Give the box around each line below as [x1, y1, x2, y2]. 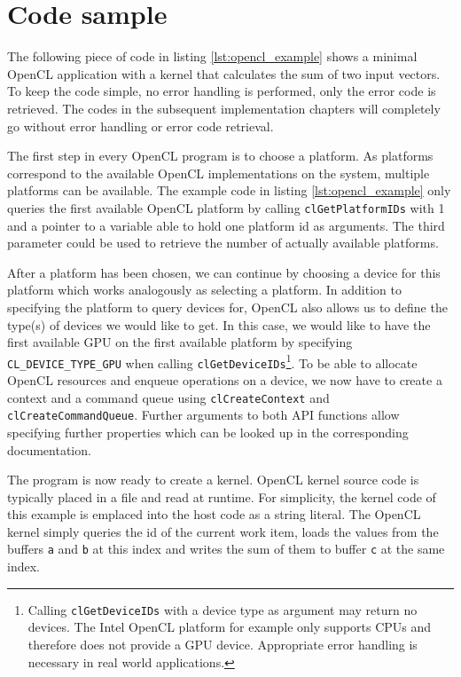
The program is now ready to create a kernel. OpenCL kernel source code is [7, 470, 419, 489]
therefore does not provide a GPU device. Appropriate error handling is [27, 634, 418, 653]
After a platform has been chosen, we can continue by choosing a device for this [7, 263, 441, 281]
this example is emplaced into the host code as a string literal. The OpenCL [7, 505, 421, 523]
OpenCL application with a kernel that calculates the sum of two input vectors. [7, 64, 441, 83]
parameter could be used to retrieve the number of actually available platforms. [7, 233, 439, 252]
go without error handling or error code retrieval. [7, 116, 274, 135]
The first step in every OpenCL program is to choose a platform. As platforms [7, 146, 434, 165]
